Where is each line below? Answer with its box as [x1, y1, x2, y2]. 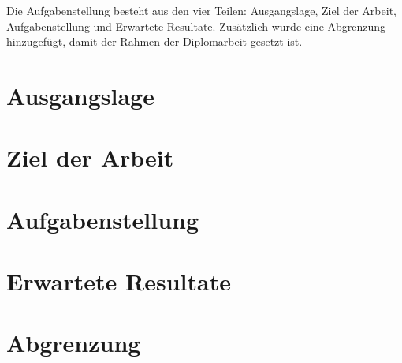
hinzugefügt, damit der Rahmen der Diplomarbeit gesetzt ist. [6, 33, 303, 50]
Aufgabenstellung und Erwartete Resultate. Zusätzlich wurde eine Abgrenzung [6, 17, 386, 34]
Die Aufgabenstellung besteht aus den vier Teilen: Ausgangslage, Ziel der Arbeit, [6, 2, 396, 18]
